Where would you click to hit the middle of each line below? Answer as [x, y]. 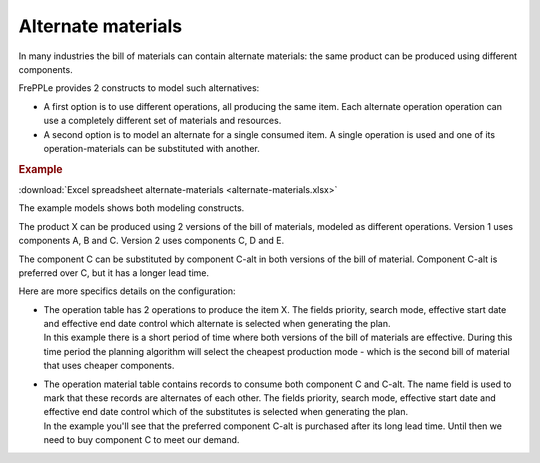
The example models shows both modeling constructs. [131, 208]
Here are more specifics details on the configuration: [127, 291]
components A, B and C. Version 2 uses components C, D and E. [151, 241]
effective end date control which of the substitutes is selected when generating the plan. [226, 412]
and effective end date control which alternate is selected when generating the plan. [217, 324]
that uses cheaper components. [109, 366]
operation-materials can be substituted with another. [151, 148]
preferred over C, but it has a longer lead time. [114, 272]
